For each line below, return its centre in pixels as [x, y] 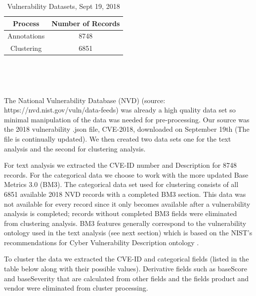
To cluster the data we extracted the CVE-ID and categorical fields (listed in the [127, 259]
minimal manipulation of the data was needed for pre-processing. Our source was [127, 119]
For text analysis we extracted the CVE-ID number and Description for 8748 [120, 165]
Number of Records [86, 23]
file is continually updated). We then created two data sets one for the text [118, 138]
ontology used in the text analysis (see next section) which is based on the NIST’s [128, 233]
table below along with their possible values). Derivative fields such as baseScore [126, 269]
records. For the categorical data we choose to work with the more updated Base [126, 174]
